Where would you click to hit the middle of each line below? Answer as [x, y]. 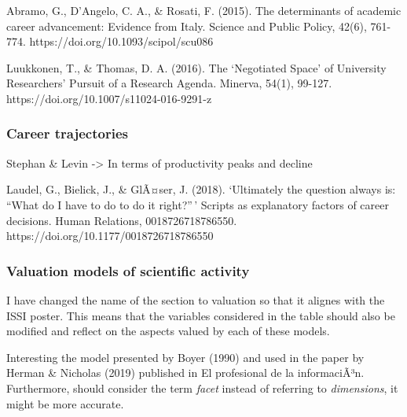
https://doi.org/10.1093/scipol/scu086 [121, 41]
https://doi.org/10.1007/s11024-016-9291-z [109, 98]
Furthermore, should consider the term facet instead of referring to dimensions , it [202, 387]
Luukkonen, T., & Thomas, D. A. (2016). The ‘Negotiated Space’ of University [196, 67]
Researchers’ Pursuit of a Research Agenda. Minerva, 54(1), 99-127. [169, 83]
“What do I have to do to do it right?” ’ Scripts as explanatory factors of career [198, 204]
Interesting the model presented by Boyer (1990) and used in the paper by [185, 357]
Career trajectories [67, 133]
